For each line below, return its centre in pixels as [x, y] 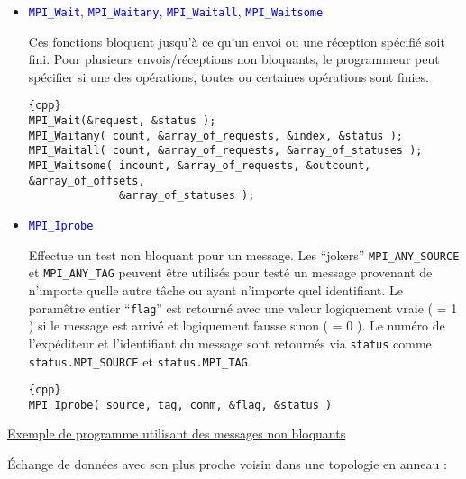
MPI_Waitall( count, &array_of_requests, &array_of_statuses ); [225, 151]
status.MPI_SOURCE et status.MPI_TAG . [140, 361]
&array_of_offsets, [87, 181]
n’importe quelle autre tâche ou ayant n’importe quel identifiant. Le [216, 290]
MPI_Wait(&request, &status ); [122, 121]
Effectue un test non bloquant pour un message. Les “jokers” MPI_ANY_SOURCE [244, 254]
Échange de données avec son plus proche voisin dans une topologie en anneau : [227, 464]
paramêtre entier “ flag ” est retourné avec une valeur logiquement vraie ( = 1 [243, 307]
